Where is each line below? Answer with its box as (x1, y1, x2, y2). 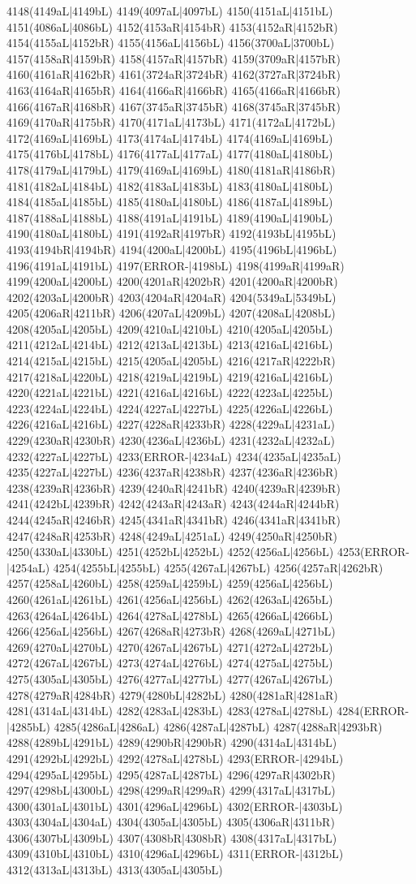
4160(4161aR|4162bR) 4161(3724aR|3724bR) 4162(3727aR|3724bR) (6, 66, 341, 83)
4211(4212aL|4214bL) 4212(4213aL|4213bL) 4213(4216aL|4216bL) (6, 336, 333, 353)
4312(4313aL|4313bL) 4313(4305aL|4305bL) (6, 861, 223, 878)
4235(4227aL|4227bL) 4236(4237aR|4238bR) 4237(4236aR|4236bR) (6, 464, 338, 481)
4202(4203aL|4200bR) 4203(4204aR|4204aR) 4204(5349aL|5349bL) (6, 288, 337, 305)
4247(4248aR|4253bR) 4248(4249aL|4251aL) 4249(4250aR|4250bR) (6, 527, 337, 544)
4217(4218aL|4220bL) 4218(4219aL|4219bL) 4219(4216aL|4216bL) (6, 368, 333, 385)
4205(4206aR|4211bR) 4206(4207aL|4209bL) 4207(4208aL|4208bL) (6, 304, 336, 321)
